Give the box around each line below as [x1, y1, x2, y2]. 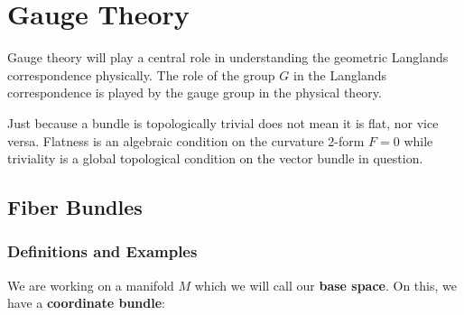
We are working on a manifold [7, 275, 174, 294]
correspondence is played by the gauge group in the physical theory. [7, 83, 382, 102]
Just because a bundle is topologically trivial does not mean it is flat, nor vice [7, 113, 439, 132]
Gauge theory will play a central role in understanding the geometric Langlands [7, 48, 449, 67]
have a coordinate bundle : [7, 293, 165, 312]
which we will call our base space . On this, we [194, 275, 457, 294]
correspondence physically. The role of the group [7, 65, 275, 84]
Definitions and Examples [7, 240, 198, 263]
